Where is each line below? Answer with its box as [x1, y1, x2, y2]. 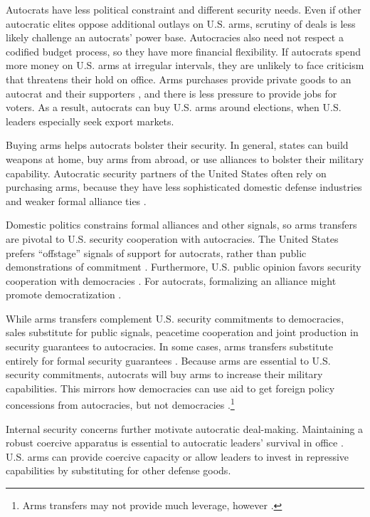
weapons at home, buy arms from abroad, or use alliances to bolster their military [6, 151, 364, 166]
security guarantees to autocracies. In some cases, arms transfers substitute [6, 339, 333, 354]
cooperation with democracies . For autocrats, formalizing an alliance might [6, 273, 337, 288]
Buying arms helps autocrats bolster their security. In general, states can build [6, 137, 349, 152]
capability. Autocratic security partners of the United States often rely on [6, 165, 327, 180]
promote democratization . [6, 287, 122, 302]
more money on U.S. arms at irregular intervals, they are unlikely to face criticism [6, 58, 364, 73]
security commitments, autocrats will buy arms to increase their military [6, 367, 323, 382]
